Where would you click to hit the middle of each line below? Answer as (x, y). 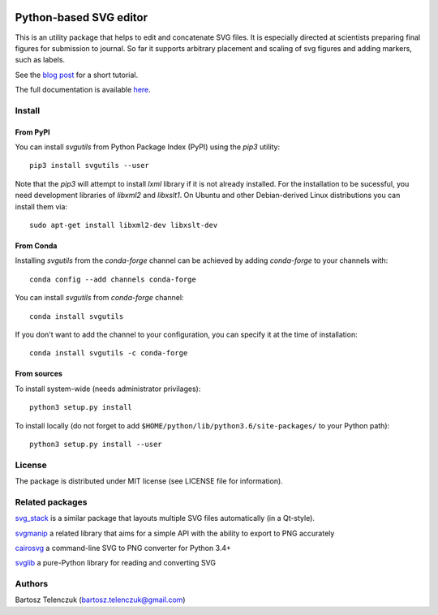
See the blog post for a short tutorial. (76, 75)
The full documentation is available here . (83, 90)
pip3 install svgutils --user (90, 166)
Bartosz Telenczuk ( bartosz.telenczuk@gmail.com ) (100, 600)
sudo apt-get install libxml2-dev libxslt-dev (124, 225)
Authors (32, 584)
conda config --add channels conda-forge (113, 279)
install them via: (41, 206)
